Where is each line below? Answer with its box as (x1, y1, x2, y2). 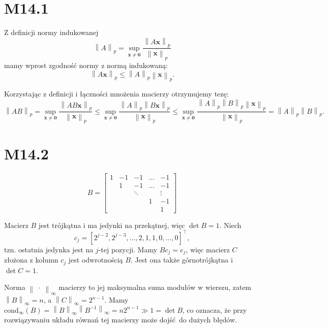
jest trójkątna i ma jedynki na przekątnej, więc (38, 219, 185, 230)
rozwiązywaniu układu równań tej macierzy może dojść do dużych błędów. (4, 314, 237, 325)
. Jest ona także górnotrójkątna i (130, 254, 233, 265)
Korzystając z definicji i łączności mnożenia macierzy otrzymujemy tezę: (4, 88, 229, 99)
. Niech (219, 219, 242, 230)
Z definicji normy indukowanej (4, 27, 99, 38)
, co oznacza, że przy (182, 304, 247, 315)
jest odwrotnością (68, 254, 123, 265)
